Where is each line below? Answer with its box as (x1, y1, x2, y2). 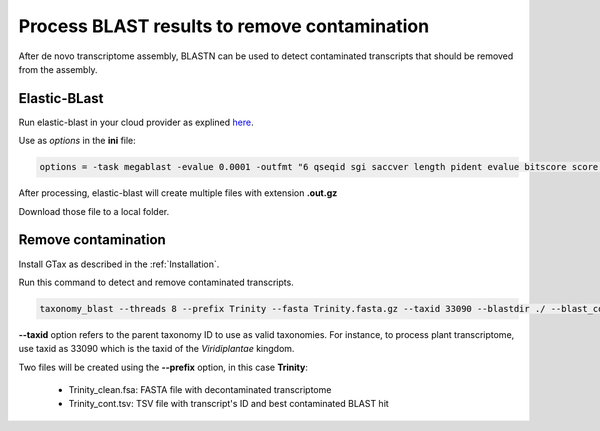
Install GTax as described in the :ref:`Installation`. (18, 258, 220, 270)
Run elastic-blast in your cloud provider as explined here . (18, 116, 254, 128)
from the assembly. (18, 63, 99, 75)
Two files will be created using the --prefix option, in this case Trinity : (18, 361, 309, 373)
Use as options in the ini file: (18, 135, 137, 147)
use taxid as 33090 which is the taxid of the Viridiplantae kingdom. (18, 343, 295, 355)
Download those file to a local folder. (18, 205, 170, 217)
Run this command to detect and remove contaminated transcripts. (18, 276, 294, 288)
